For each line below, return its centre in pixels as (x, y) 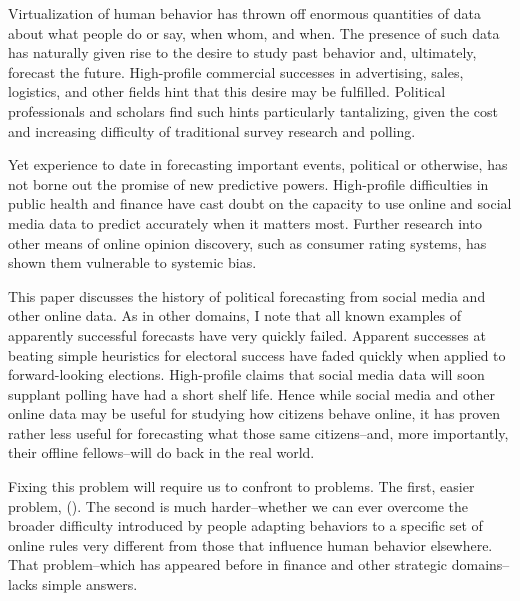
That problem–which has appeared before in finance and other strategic (228, 564)
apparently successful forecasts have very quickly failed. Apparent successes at (247, 334)
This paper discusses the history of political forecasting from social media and (247, 295)
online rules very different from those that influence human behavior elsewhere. (250, 544)
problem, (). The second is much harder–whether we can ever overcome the (238, 505)
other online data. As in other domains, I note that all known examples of (234, 315)
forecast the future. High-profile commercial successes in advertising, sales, (236, 71)
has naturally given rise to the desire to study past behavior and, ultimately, (242, 52)
